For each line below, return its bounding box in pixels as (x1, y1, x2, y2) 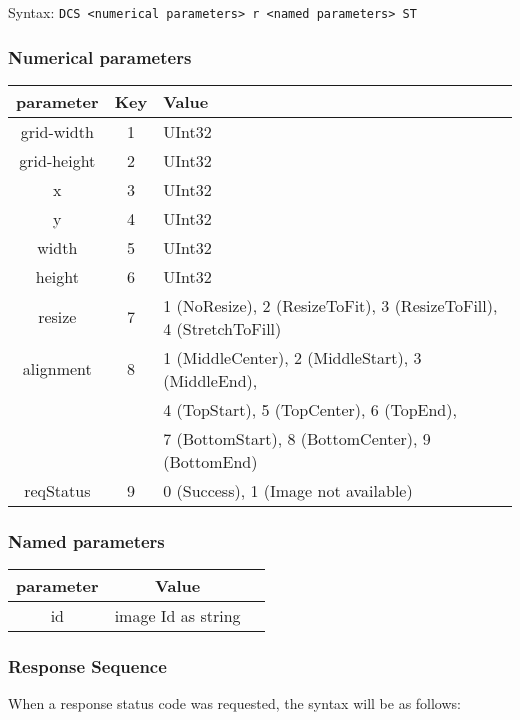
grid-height (19, 148, 96, 172)
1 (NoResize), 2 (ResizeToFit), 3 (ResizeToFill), (163, 293, 498, 317)
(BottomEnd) (163, 449, 258, 473)
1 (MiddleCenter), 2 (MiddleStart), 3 (163, 345, 422, 369)
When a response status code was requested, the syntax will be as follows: (8, 693, 461, 714)
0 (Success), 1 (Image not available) (163, 478, 413, 502)
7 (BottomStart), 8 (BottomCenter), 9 (163, 426, 431, 450)
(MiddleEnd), (163, 368, 258, 392)
